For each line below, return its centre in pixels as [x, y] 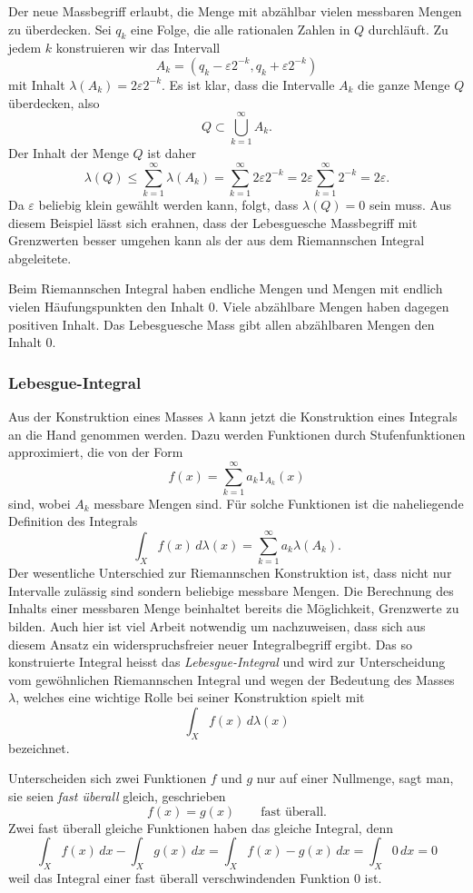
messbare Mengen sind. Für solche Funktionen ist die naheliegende [279, 503]
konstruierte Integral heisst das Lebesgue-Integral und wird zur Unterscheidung [227, 662]
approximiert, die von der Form [96, 452]
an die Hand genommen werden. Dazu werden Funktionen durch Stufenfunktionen [237, 434]
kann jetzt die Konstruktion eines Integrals [338, 416]
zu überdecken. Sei [60, 29]
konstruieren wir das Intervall [138, 48]
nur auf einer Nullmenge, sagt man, [355, 778]
